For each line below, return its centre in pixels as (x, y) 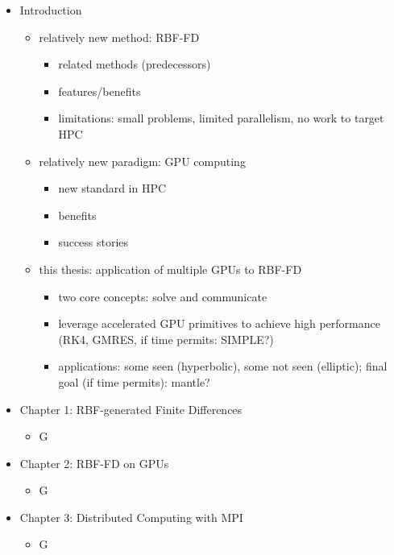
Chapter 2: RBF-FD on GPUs (94, 463)
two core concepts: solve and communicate (163, 296)
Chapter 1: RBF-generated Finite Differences (131, 409)
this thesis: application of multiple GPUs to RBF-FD (170, 269)
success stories (93, 242)
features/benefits (100, 91)
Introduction (51, 10)
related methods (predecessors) (135, 64)
